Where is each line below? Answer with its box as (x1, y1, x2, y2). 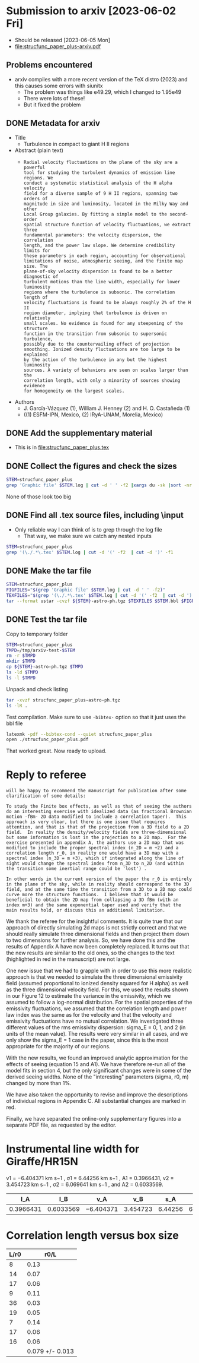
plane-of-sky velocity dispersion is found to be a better (23, 268, 173, 274)
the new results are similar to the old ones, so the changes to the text (6, 949, 175, 957)
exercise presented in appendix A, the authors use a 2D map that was (6, 840, 184, 846)
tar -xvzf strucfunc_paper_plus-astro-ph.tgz (6, 697, 120, 703)
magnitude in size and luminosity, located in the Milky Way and (23, 201, 188, 207)
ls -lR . (6, 703, 28, 709)
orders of (23, 195, 49, 201)
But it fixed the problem (23, 101, 81, 108)
